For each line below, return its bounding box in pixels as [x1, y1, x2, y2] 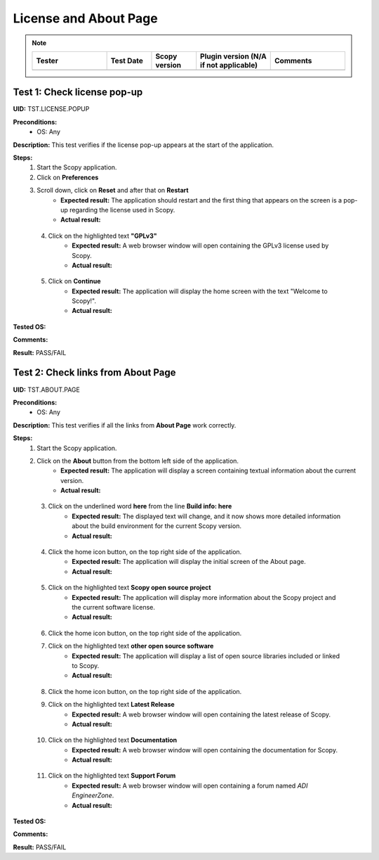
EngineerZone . [72, 791, 114, 800]
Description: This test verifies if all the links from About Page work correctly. [13, 421, 237, 429]
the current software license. [72, 603, 156, 611]
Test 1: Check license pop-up [13, 86, 143, 98]
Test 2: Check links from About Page [13, 366, 176, 379]
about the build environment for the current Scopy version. [72, 522, 242, 530]
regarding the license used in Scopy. [69, 205, 175, 214]
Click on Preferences [36, 173, 99, 181]
